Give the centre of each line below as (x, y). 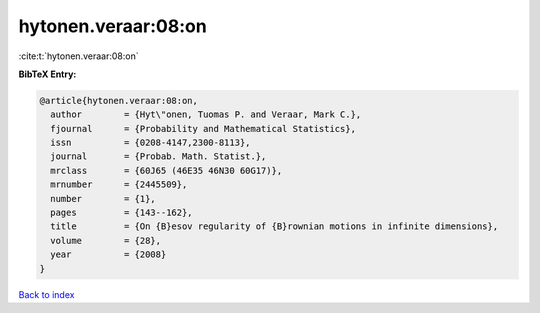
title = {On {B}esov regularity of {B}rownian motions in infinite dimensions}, (274, 226)
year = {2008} (108, 254)
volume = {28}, (106, 240)
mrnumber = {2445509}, (119, 184)
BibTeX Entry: (47, 74)
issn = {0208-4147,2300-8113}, (150, 143)
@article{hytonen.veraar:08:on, (119, 100)
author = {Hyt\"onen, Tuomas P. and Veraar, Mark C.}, (206, 114)
